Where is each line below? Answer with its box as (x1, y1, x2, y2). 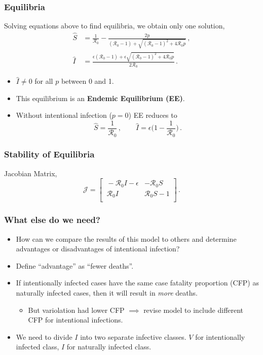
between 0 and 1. (61, 76, 114, 86)
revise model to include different (143, 304, 244, 315)
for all (34, 76, 53, 86)
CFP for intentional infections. (28, 314, 123, 325)
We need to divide (16, 331, 72, 342)
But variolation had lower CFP (28, 304, 125, 315)
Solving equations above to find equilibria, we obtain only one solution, (4, 20, 225, 31)
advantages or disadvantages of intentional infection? (16, 243, 180, 254)
